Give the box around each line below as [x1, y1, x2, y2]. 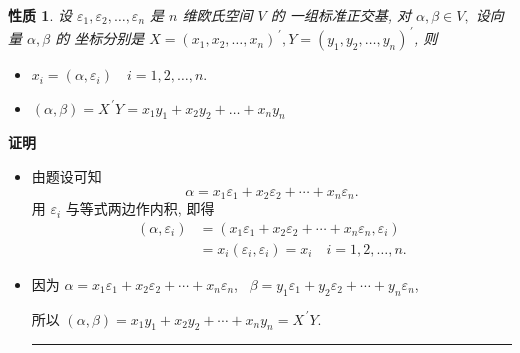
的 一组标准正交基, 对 [270, 5, 412, 25]
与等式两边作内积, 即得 [65, 198, 215, 219]
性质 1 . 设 [8, 5, 72, 25]
